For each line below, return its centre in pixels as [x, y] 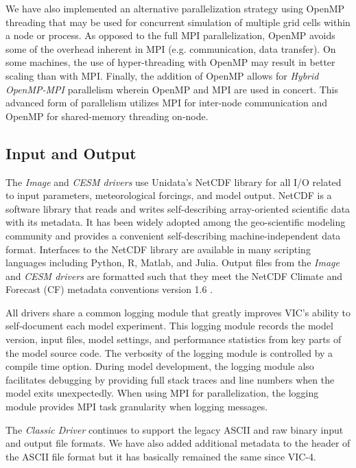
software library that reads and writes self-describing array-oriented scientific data [178, 208]
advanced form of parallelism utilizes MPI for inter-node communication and [167, 103]
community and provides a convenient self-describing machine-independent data [173, 235]
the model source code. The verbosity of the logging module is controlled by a [169, 352]
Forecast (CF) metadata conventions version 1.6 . [109, 289]
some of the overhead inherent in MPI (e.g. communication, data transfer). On [171, 48]
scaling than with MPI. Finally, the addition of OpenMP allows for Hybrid [162, 75]
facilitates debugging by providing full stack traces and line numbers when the [170, 379]
